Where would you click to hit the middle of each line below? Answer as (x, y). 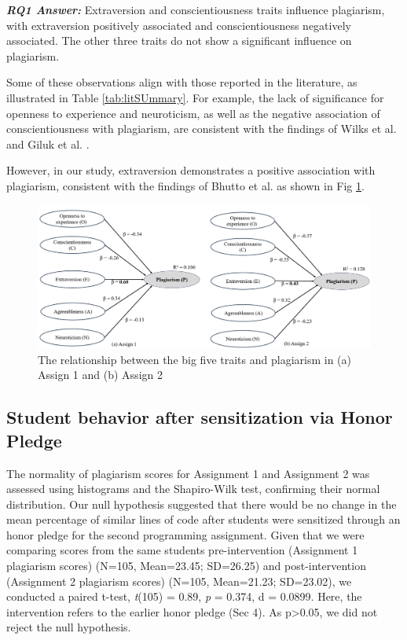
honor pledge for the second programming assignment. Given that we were (185, 534)
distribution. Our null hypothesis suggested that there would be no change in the (202, 504)
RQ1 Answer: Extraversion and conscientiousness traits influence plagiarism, (196, 9)
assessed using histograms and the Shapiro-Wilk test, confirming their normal (193, 489)
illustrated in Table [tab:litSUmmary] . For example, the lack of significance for (195, 97)
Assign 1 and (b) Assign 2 (100, 375)
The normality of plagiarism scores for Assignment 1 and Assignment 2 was (188, 473)
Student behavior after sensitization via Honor (200, 417)
